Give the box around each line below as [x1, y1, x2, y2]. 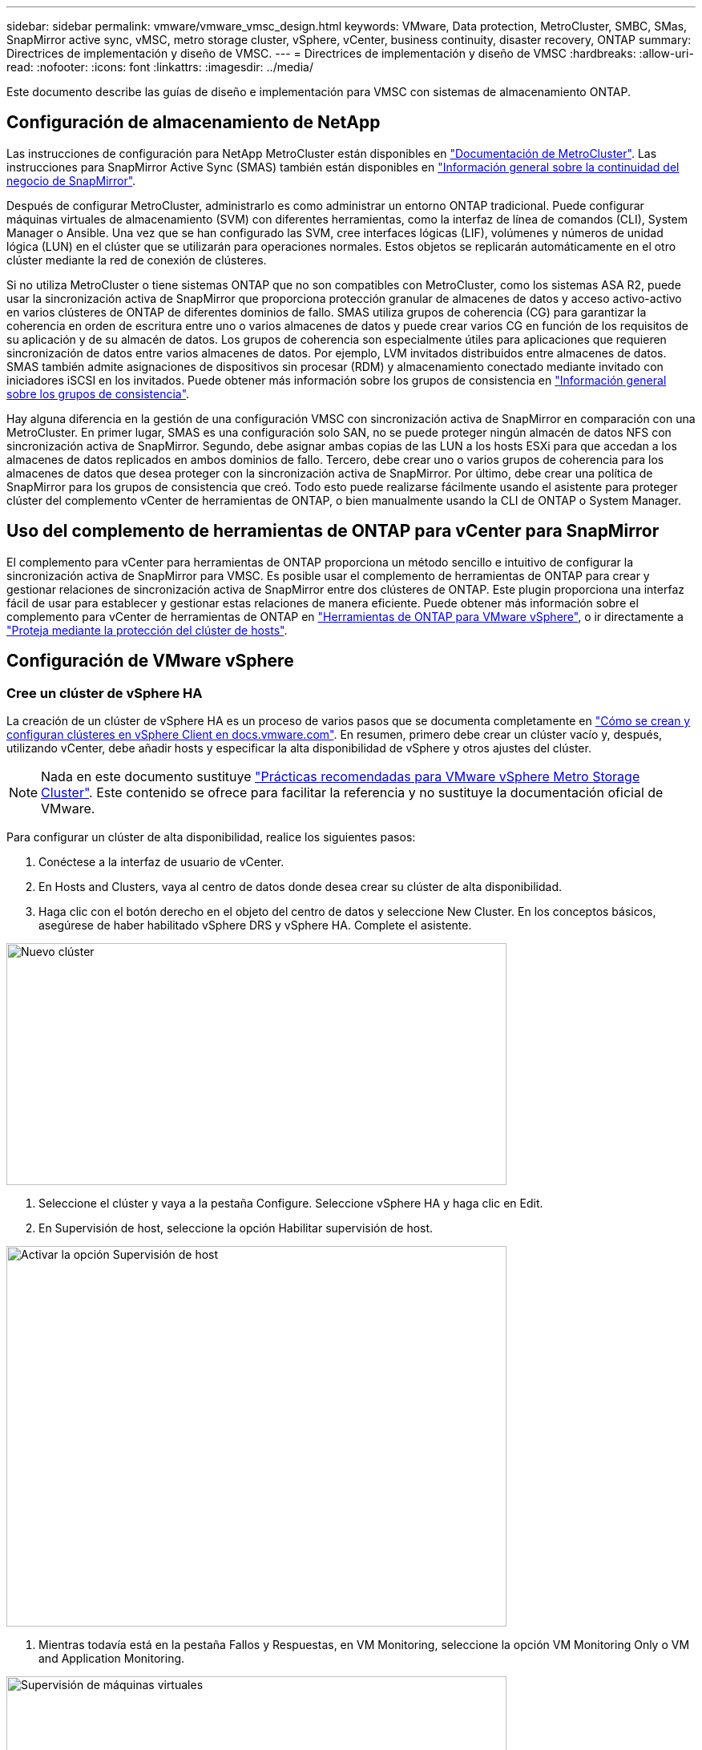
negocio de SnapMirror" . [6, 173, 136, 187]
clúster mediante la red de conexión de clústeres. [6, 252, 267, 267]
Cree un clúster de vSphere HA [6, 684, 203, 701]
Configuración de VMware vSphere [6, 651, 294, 671]
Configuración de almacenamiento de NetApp [6, 112, 381, 133]
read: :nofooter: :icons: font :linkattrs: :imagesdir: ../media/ [6, 60, 313, 74]
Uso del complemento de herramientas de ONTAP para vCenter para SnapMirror [6, 521, 660, 542]
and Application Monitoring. [38, 1651, 185, 1665]
